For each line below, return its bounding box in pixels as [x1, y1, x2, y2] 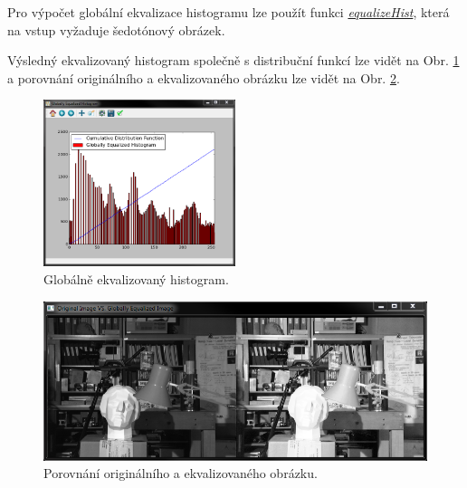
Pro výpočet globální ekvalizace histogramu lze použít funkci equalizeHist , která [7, 3, 450, 21]
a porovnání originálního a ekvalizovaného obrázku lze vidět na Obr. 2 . [7, 68, 400, 87]
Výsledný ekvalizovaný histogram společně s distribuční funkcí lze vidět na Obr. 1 [7, 51, 460, 70]
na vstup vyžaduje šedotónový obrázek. [7, 20, 225, 39]
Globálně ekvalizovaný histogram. [43, 270, 229, 289]
